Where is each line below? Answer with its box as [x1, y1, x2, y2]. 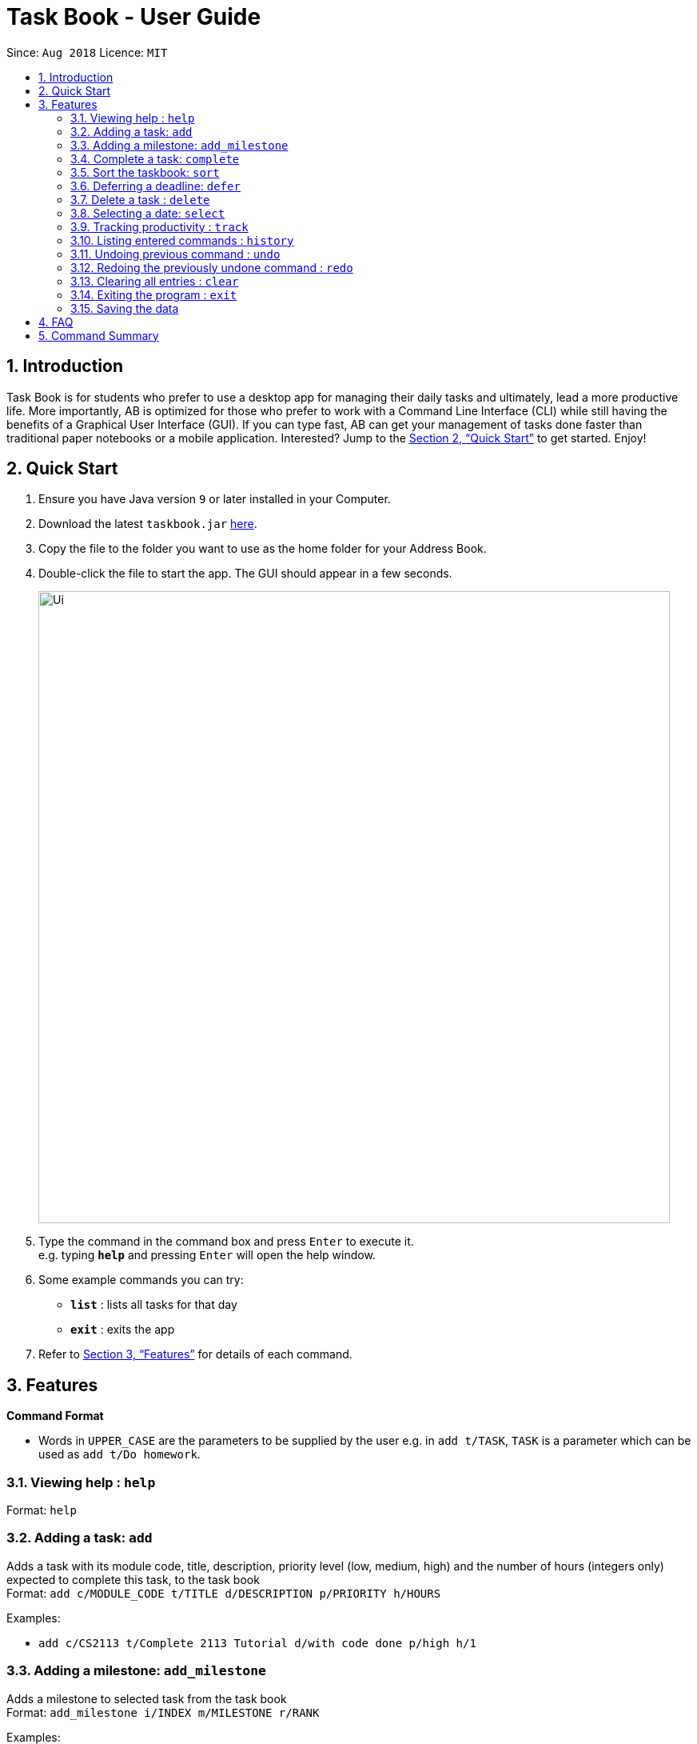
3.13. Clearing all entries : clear [70, 274, 239, 288]
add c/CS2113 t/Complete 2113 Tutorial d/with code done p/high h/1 [38, 1636, 476, 1650]
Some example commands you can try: [38, 1273, 244, 1287]
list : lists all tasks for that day [70, 1298, 237, 1312]
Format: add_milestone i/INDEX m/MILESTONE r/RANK [6, 1705, 320, 1719]
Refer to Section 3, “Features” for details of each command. [38, 1347, 352, 1362]
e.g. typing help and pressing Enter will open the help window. [38, 1248, 376, 1262]
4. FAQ [38, 314, 74, 329]
